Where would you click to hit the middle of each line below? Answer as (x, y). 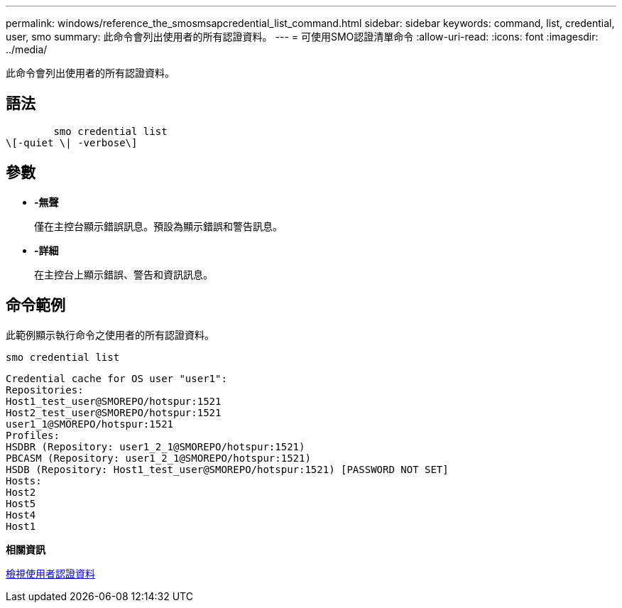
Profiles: (33, 435)
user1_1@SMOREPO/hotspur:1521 (90, 424)
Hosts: (24, 481)
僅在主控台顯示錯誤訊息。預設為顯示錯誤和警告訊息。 (158, 226)
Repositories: (45, 390)
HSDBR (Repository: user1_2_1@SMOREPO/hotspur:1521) (155, 446)
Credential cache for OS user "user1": (116, 378)
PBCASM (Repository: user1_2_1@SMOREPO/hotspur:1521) (158, 458)
